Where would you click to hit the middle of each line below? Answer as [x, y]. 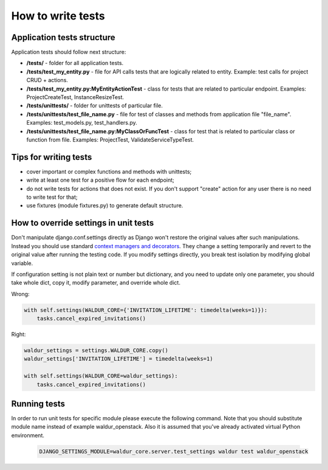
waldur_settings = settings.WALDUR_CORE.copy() [96, 351]
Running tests [38, 404]
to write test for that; [52, 197]
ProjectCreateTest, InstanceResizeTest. [75, 97]
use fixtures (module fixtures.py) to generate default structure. [105, 206]
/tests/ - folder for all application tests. [75, 63]
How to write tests [58, 16]
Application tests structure [63, 37]
